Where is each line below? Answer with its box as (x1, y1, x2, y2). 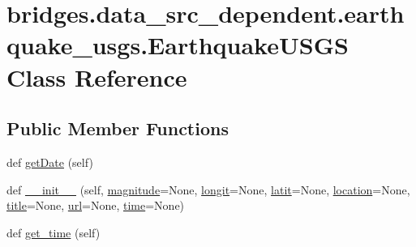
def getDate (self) (6, 153, 93, 170)
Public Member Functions (6, 116, 229, 141)
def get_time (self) (6, 224, 101, 241)
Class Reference (6, 60, 187, 93)
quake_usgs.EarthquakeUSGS (6, 28, 349, 62)
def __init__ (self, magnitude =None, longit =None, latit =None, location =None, (6, 181, 410, 198)
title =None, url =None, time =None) (6, 197, 185, 214)
